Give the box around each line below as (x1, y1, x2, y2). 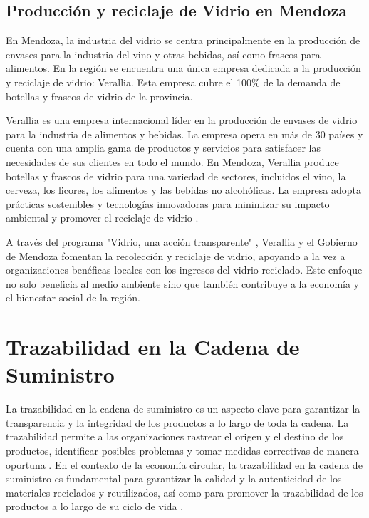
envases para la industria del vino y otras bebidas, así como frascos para (6, 46, 321, 61)
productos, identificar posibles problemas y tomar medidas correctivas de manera (6, 442, 359, 457)
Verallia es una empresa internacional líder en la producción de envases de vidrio (6, 113, 358, 128)
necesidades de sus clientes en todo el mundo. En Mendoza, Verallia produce (6, 154, 339, 169)
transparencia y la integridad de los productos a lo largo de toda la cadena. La (6, 415, 349, 430)
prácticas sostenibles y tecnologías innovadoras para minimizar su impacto (6, 196, 330, 211)
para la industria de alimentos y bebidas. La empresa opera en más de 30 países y (6, 126, 363, 141)
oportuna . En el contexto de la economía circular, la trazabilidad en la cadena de (6, 457, 363, 472)
